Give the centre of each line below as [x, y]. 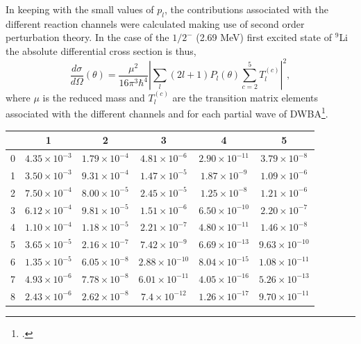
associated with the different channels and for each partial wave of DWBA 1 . [167, 113]
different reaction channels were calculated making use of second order [155, 23]
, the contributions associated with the [247, 9]
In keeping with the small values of [80, 9]
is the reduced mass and [94, 97]
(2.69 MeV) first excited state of [264, 37]
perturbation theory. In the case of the [87, 37]
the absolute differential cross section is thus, [101, 50]
